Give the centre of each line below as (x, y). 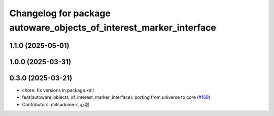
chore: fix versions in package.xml (58, 90)
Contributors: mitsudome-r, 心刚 (56, 104)
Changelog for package (60, 13)
